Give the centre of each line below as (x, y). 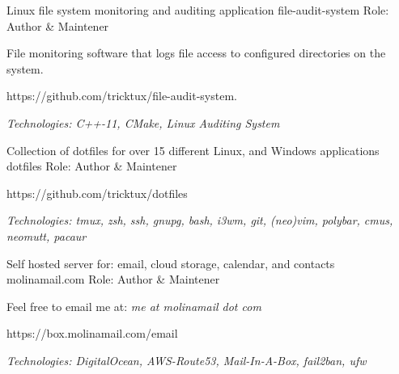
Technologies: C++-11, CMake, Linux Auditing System (143, 122)
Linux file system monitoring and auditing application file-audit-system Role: (198, 10)
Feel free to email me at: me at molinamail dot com (134, 306)
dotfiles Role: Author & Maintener (92, 166)
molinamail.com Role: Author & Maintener (113, 279)
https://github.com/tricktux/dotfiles (97, 193)
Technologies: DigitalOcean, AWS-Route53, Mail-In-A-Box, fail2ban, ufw (187, 360)
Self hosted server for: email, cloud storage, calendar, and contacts (171, 263)
